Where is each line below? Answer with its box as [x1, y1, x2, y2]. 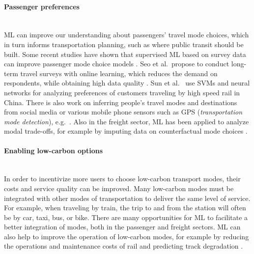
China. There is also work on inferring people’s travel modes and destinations [4, 97, 237, 107]
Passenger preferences [4, 1, 80, 11]
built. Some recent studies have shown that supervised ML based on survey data [4, 49, 246, 59]
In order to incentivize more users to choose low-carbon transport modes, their [4, 173, 241, 184]
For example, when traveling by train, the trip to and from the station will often [4, 202, 246, 213]
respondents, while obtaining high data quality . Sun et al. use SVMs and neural [4, 78, 250, 88]
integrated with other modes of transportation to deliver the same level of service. [4, 193, 251, 203]
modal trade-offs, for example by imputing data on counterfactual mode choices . [4, 126, 248, 136]
